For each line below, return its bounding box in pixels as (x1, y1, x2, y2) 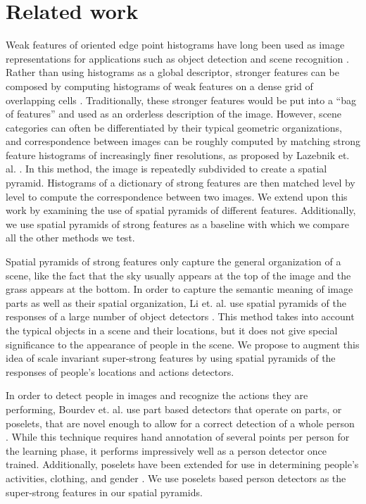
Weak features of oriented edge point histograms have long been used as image (6, 37, 345, 52)
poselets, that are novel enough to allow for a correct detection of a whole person (6, 415, 355, 430)
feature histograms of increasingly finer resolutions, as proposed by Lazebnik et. (6, 147, 350, 162)
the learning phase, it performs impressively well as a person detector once (6, 443, 327, 458)
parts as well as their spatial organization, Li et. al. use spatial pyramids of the (6, 295, 346, 310)
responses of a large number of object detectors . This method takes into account (6, 309, 355, 324)
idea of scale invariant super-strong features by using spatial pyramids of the (6, 351, 336, 365)
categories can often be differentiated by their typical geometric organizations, (6, 120, 342, 134)
